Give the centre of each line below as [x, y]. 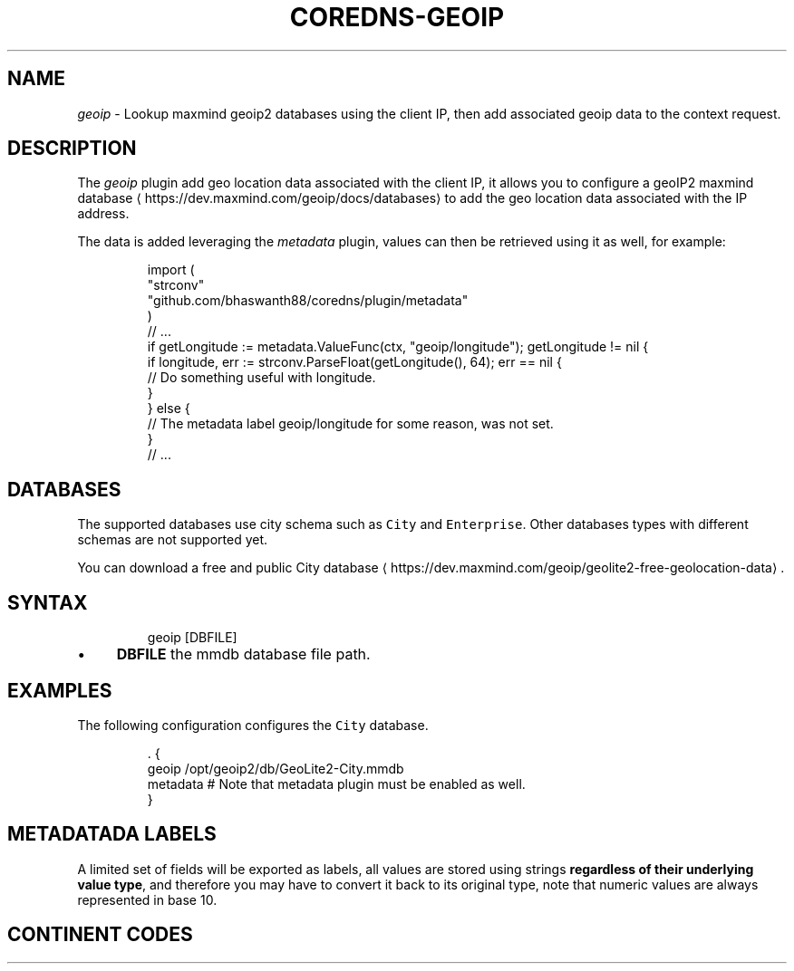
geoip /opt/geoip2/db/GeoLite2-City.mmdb [276, 768]
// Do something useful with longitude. [261, 378]
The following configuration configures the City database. [253, 725]
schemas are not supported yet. [173, 540]
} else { [169, 409]
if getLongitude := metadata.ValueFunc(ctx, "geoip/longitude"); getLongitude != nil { [398, 347]
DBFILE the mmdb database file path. [243, 654]
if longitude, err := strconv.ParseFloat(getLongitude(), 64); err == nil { [354, 362]
